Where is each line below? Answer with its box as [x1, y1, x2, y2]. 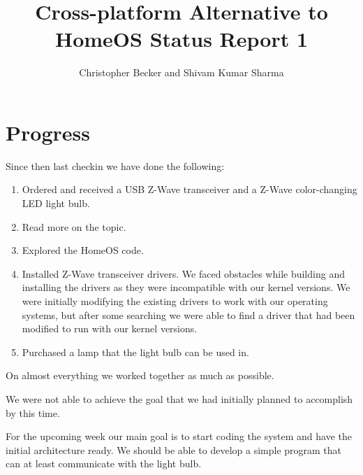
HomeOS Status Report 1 [54, 24, 308, 53]
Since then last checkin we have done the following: [6, 158, 225, 173]
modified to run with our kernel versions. [22, 321, 198, 336]
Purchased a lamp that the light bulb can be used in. [22, 344, 249, 359]
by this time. [6, 405, 60, 420]
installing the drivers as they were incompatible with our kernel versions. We [22, 280, 350, 295]
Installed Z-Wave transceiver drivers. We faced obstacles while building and [22, 266, 345, 281]
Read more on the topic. [22, 219, 126, 234]
